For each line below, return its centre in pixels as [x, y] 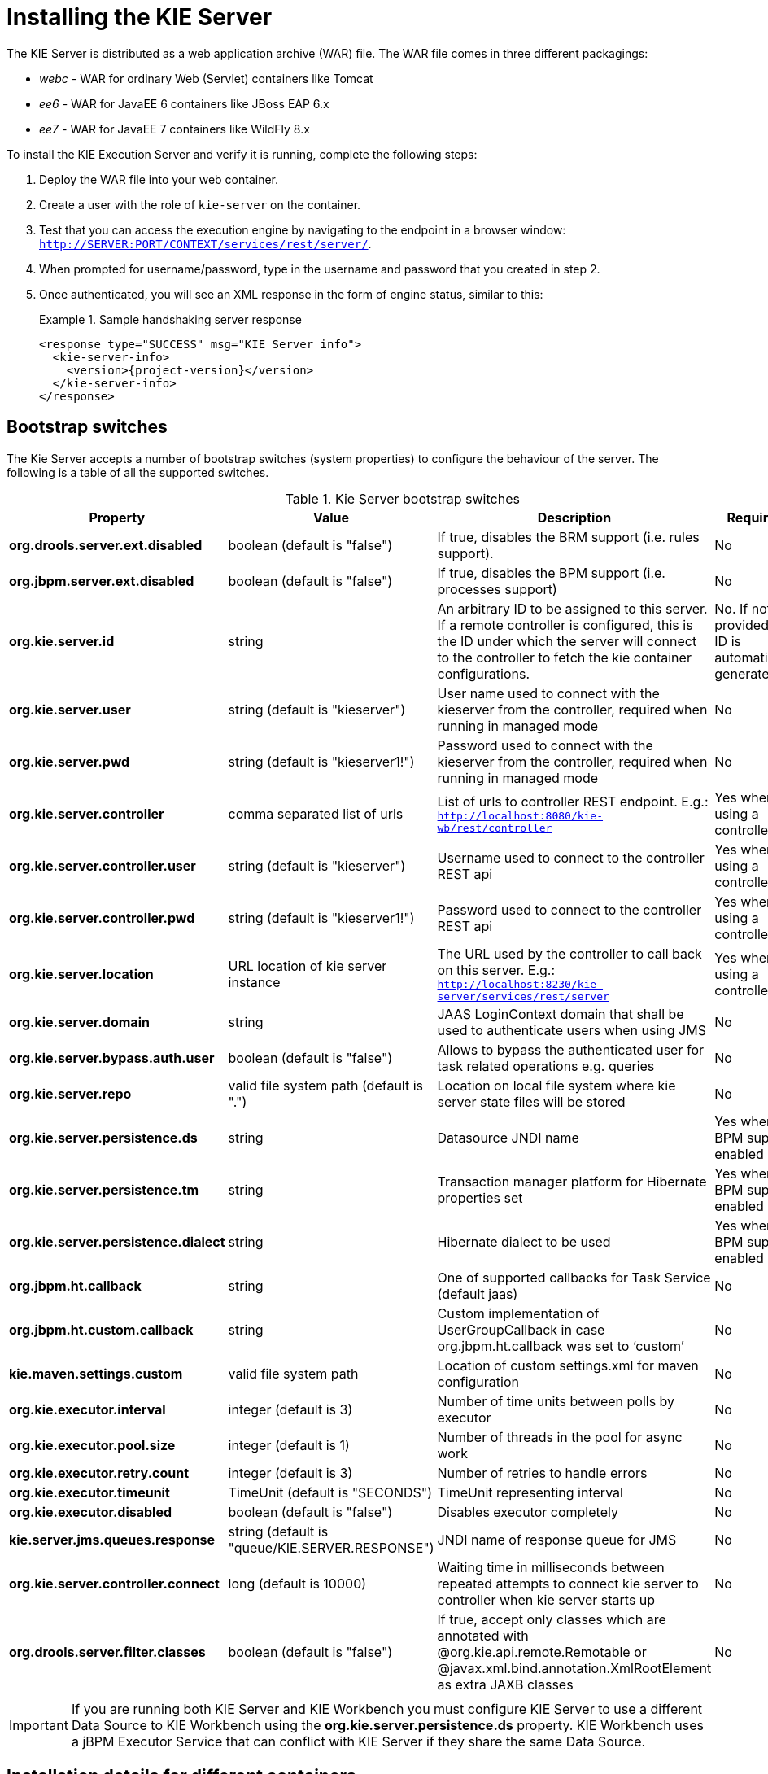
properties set [480, 1197]
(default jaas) [478, 1293]
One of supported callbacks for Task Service [574, 1277]
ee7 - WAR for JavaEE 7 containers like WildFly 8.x [175, 129]
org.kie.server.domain [79, 1022]
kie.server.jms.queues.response [112, 1539]
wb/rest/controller [495, 828]
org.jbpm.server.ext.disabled [102, 581]
